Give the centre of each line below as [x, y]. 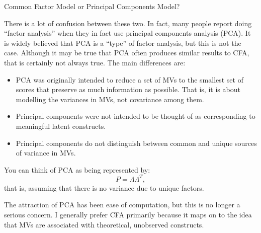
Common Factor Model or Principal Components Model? [92, 6]
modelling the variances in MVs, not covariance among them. [110, 99]
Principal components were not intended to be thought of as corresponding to [136, 116]
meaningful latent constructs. [61, 126]
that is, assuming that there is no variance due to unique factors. [104, 187]
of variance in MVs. [46, 153]
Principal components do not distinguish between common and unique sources [136, 143]
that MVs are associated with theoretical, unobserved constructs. [104, 224]
